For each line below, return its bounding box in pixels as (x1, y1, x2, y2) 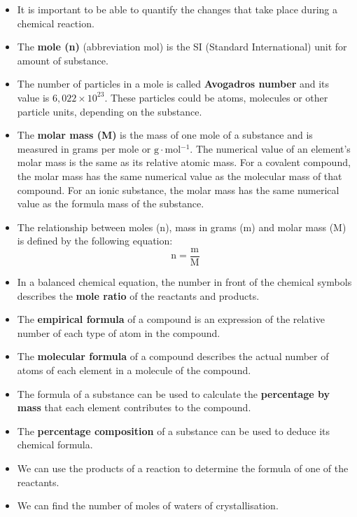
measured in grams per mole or (17, 141, 151, 156)
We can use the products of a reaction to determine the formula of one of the (17, 460, 349, 475)
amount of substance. (17, 53, 108, 67)
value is (17, 90, 50, 104)
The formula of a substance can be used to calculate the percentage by (17, 386, 330, 401)
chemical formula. (17, 437, 93, 452)
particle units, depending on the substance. (17, 104, 202, 118)
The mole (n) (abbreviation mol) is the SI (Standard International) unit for (17, 39, 347, 54)
